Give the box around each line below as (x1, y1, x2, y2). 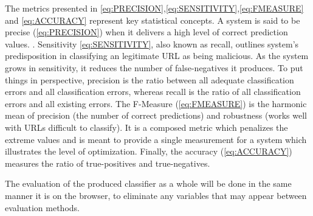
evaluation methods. (5, 201, 80, 214)
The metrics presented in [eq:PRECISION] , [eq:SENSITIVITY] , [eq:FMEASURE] (5, 2, 304, 14)
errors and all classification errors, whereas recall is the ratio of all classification (5, 85, 301, 98)
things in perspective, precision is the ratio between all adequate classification (5, 73, 294, 86)
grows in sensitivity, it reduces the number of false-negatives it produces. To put (5, 61, 303, 74)
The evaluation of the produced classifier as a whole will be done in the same (5, 177, 292, 190)
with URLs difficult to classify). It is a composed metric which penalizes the (5, 120, 288, 133)
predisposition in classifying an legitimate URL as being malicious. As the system (5, 49, 309, 62)
